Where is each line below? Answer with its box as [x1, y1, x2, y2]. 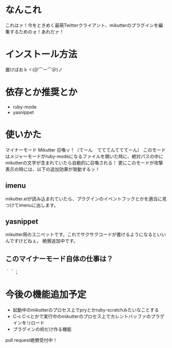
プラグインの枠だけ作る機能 [12, 326, 72, 333]
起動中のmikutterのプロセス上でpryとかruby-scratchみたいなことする [12, 307, 159, 313]
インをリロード [12, 320, 45, 326]
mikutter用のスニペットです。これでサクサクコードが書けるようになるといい [5, 231, 166, 237]
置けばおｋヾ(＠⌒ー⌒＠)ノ [5, 66, 63, 72]
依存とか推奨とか [5, 86, 78, 98]
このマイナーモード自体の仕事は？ [5, 254, 113, 263]
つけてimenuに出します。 [5, 202, 59, 208]
